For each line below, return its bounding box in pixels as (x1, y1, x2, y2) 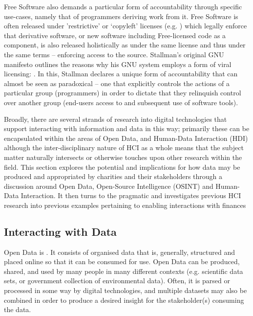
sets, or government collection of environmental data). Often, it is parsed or (4, 275, 230, 286)
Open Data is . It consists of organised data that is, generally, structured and (4, 247, 235, 257)
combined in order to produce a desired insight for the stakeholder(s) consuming (4, 294, 244, 305)
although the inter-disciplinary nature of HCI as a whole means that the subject (4, 142, 244, 153)
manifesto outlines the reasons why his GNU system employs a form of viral (4, 59, 232, 69)
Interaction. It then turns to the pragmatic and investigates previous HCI (21, 190, 241, 201)
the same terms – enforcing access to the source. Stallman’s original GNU (4, 49, 224, 59)
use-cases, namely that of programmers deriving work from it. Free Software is (4, 11, 238, 21)
